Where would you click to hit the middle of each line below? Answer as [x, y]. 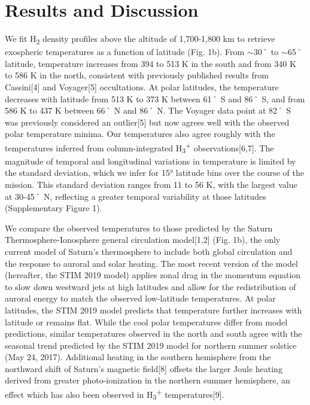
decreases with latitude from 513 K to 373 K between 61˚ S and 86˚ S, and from [155, 98]
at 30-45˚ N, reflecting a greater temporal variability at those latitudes [136, 196]
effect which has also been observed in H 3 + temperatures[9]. [115, 394]
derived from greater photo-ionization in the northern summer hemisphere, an [148, 380]
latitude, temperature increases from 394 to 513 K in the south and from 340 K [151, 63]
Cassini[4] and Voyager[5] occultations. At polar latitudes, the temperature [142, 87]
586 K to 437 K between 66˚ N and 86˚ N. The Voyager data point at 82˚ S [148, 110]
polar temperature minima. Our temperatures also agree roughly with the [140, 134]
